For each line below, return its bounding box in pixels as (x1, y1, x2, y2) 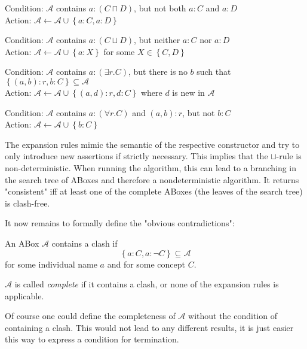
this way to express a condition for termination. (5, 333, 179, 345)
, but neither (134, 34, 180, 46)
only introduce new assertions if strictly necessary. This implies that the (5, 150, 268, 162)
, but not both (134, 2, 186, 14)
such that (197, 65, 231, 78)
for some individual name (5, 257, 97, 270)
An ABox (5, 236, 39, 249)
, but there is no (128, 65, 188, 78)
